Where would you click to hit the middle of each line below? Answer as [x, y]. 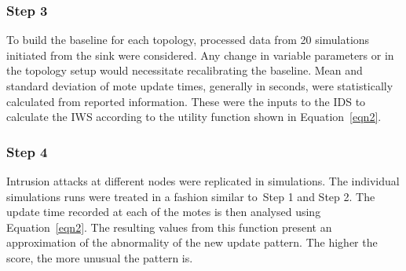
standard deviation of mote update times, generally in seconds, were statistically [200, 86]
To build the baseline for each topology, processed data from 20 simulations [188, 40]
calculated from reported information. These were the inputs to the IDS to [186, 101]
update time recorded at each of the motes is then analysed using [164, 212]
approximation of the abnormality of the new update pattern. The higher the [192, 242]
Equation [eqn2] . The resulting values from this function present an [169, 227]
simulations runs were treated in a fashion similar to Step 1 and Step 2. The [191, 196]
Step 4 [27, 151]
